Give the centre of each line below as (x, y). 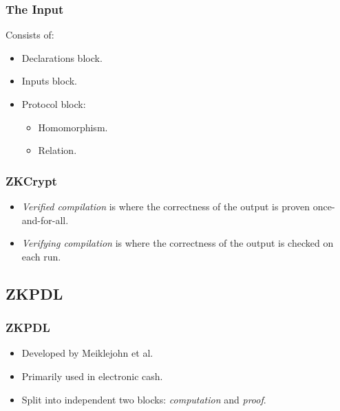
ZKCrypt (31, 180)
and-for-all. (45, 220)
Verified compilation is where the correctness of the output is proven (166, 206)
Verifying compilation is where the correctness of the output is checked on (178, 243)
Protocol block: (54, 104)
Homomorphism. (73, 127)
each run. (41, 256)
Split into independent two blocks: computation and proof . (144, 399)
